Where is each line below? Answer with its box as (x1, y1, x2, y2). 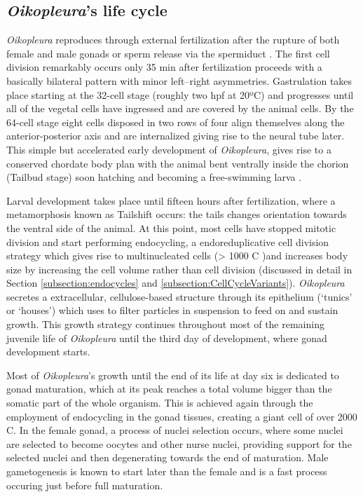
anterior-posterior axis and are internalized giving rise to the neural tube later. (6, 128, 345, 143)
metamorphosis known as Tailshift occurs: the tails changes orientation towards (6, 207, 347, 222)
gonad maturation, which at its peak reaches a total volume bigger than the (6, 381, 332, 396)
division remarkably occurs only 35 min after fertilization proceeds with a (6, 60, 322, 74)
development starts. (6, 344, 90, 359)
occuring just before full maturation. (6, 477, 163, 492)
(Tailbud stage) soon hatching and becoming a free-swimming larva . (6, 170, 302, 184)
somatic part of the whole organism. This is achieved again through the (6, 395, 313, 410)
